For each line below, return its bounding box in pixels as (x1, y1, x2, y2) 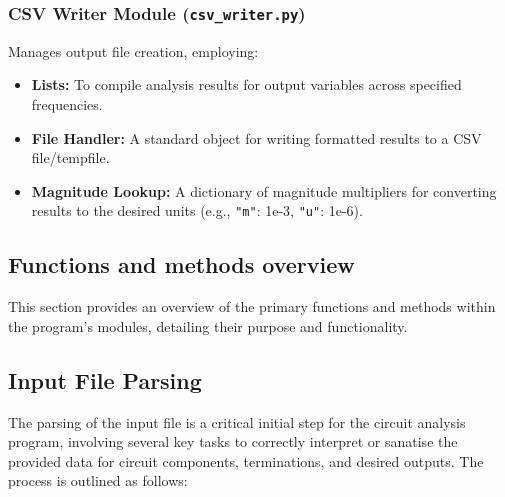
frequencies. (31, 93, 103, 114)
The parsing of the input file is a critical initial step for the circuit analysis (8, 411, 466, 432)
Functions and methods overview (8, 249, 355, 280)
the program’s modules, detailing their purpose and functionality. (8, 315, 408, 336)
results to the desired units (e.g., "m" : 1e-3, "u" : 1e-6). (31, 200, 363, 221)
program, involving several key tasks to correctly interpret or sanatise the (8, 431, 458, 452)
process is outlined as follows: (8, 470, 188, 491)
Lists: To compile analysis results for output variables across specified (31, 74, 462, 95)
